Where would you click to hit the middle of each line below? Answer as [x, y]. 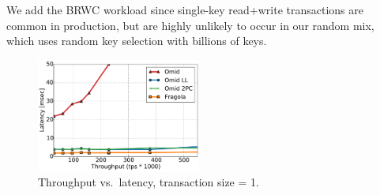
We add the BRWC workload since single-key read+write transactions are [185, 9]
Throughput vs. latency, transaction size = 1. [149, 182]
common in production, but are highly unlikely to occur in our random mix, [190, 25]
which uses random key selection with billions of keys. [137, 41]
